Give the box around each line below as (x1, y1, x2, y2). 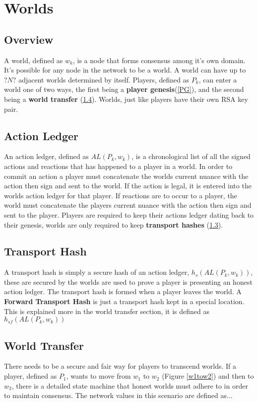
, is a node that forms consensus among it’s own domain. (72, 55, 246, 65)
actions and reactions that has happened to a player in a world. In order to (4, 161, 233, 171)
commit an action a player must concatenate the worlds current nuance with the (4, 170, 249, 181)
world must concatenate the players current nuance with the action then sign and (4, 200, 252, 210)
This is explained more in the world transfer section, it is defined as (4, 306, 209, 316)
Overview (4, 31, 54, 47)
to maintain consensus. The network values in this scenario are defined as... (4, 390, 233, 401)
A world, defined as (4, 55, 63, 65)
